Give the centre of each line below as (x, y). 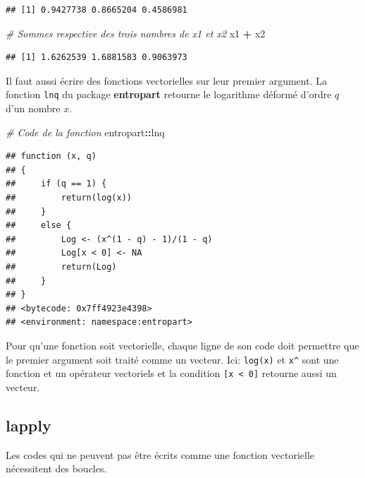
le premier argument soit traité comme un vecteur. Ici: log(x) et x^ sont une (172, 359)
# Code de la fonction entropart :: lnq (85, 132)
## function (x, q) (51, 156)
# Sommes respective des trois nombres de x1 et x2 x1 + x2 (136, 33)
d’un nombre (33, 108)
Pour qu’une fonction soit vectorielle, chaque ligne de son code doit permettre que (182, 345)
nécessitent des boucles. (56, 468)
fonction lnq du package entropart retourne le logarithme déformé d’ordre (169, 94)
